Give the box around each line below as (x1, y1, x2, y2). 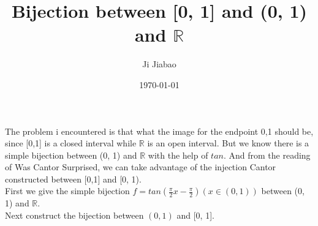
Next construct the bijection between (5, 209, 144, 222)
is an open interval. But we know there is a (147, 137, 309, 149)
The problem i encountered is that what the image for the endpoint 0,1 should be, (5, 124, 314, 137)
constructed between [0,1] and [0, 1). (5, 172, 142, 185)
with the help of (148, 148, 208, 161)
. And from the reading (223, 148, 311, 161)
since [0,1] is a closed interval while (5, 137, 137, 149)
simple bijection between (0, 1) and (5, 148, 137, 161)
